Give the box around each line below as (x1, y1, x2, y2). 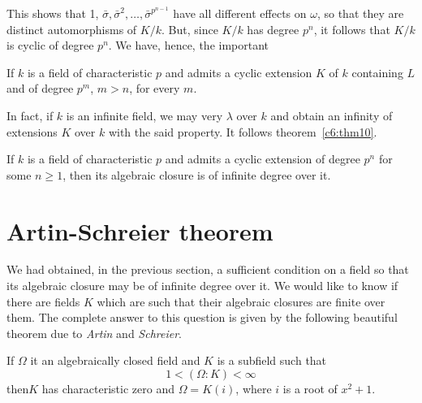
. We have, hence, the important (108, 37, 269, 54)
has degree (247, 20, 299, 37)
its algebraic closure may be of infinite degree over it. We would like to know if (6, 277, 398, 294)
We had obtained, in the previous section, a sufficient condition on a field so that (6, 261, 409, 278)
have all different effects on (173, 5, 307, 21)
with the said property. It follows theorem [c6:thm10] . (108, 123, 377, 140)
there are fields (6, 292, 80, 310)
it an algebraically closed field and (30, 352, 200, 369)
